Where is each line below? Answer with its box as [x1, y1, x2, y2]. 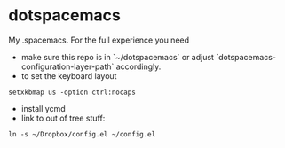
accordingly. [115, 61, 162, 72]
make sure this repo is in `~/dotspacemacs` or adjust [20, 51, 215, 62]
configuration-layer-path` [20, 61, 115, 72]
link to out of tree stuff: [20, 113, 106, 123]
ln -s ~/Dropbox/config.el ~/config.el [8, 129, 156, 138]
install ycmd [20, 103, 66, 113]
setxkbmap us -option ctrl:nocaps [8, 88, 137, 97]
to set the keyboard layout [20, 70, 117, 81]
